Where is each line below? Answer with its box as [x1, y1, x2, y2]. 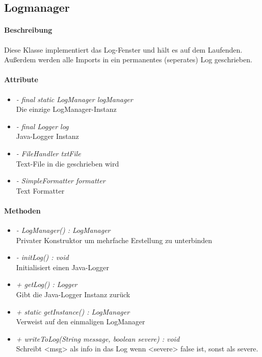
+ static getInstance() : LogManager [16, 306, 130, 317]
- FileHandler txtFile [16, 148, 81, 158]
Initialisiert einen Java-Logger [16, 261, 109, 272]
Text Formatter [16, 185, 65, 196]
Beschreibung [4, 25, 53, 35]
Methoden [4, 205, 41, 216]
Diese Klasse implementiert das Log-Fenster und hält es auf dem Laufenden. [4, 44, 243, 55]
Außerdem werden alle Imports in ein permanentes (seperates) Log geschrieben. [4, 54, 252, 65]
